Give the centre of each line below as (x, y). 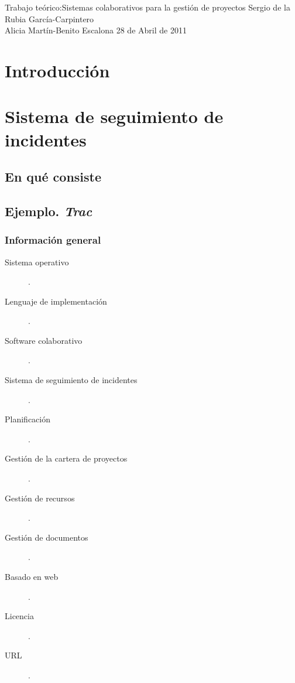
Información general (53, 240)
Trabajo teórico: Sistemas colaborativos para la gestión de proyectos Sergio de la (147, 7)
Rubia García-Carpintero (49, 18)
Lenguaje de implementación (56, 301)
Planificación (28, 419)
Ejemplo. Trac (49, 211)
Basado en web (32, 576)
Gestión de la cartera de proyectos (66, 458)
